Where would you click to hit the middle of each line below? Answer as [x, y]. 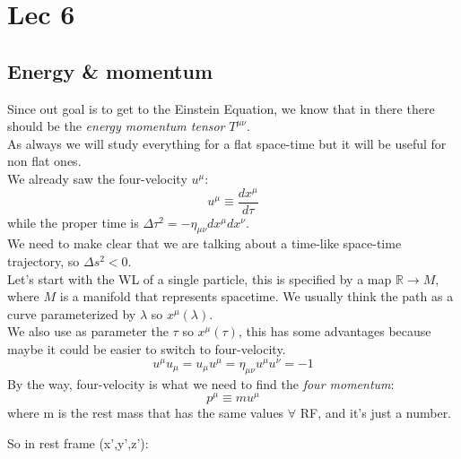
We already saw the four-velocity [97, 178]
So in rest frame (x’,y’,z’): [78, 442]
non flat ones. [44, 161]
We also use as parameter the [88, 331]
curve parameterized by [72, 313]
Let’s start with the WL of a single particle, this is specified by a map [200, 278]
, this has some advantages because [335, 331]
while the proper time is [73, 222]
